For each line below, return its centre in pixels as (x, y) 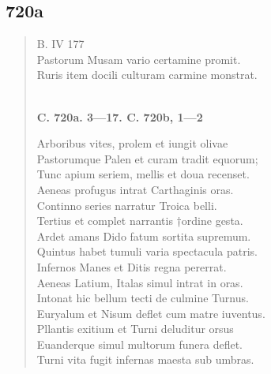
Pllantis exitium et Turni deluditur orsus (135, 329)
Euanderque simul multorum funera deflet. (139, 344)
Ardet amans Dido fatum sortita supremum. (144, 236)
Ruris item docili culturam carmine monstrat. (147, 75)
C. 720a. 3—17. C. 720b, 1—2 (120, 116)
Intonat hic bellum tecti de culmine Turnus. (143, 298)
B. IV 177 (60, 44)
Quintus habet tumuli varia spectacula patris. (147, 251)
